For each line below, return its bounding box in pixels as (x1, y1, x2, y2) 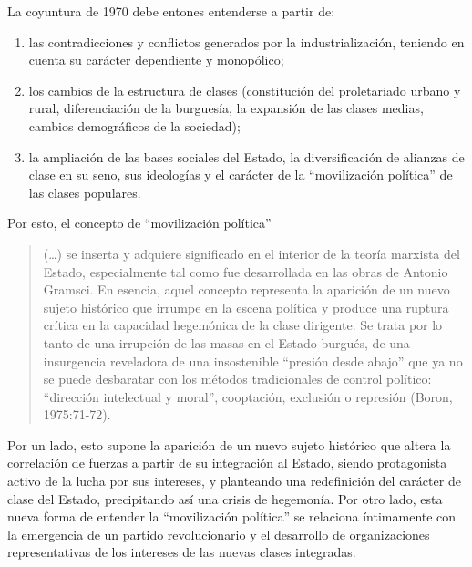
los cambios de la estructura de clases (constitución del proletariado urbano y (28, 80, 461, 99)
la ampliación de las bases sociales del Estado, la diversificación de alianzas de (28, 147, 465, 166)
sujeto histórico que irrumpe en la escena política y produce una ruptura (43, 297, 449, 316)
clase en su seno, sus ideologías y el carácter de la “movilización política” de (28, 165, 453, 184)
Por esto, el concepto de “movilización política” (7, 213, 272, 232)
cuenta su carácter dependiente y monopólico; (28, 50, 284, 69)
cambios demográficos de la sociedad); (28, 116, 241, 135)
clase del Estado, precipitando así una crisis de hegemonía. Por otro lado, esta (7, 489, 443, 508)
